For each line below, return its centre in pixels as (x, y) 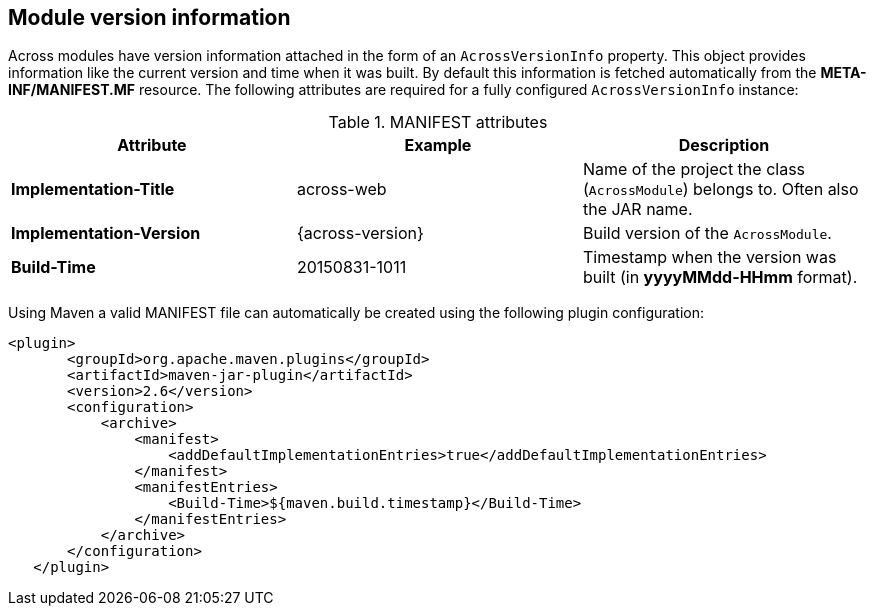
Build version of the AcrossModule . (707, 233)
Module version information (149, 17)
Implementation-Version (106, 233)
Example (438, 145)
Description (724, 145)
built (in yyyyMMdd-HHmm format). (720, 277)
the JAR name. (637, 209)
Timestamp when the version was (709, 257)
